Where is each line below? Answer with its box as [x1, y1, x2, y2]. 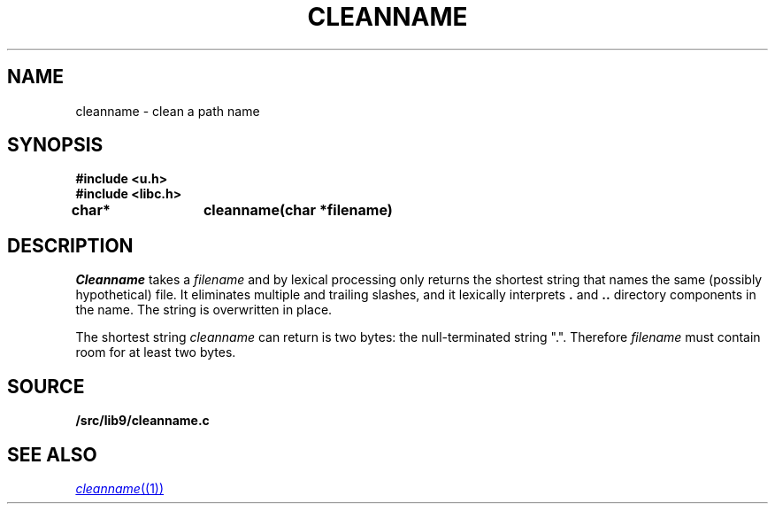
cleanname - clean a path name [75, 103, 260, 119]
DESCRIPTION [7, 234, 134, 257]
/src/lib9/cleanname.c [75, 413, 210, 429]
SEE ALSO [7, 443, 97, 466]
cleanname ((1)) [75, 480, 165, 496]
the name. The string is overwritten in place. [75, 302, 333, 318]
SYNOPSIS [7, 134, 104, 157]
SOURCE [7, 375, 85, 398]
